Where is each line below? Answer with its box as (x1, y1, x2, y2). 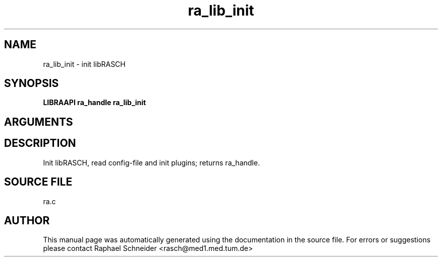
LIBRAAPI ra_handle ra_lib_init (43, 98, 146, 107)
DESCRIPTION (4, 137, 76, 150)
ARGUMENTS (4, 115, 73, 128)
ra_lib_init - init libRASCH (43, 59, 126, 68)
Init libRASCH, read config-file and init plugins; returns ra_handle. (43, 158, 260, 167)
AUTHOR (4, 214, 50, 227)
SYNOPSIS (4, 77, 59, 90)
